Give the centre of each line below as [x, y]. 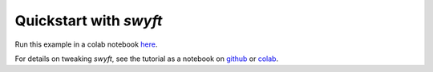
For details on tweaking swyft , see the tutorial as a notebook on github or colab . [147, 59]
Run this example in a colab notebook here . [86, 44]
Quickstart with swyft [89, 21]
